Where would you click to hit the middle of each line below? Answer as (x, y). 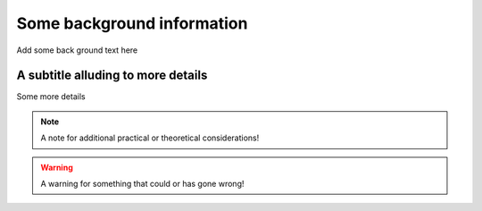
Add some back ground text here (77, 50)
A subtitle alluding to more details (112, 76)
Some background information (132, 23)
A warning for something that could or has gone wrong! (142, 184)
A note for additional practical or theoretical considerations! (150, 138)
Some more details (51, 97)
